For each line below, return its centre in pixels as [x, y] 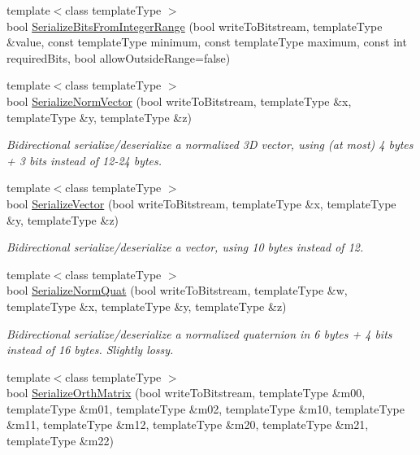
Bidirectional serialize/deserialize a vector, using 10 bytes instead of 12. [185, 247]
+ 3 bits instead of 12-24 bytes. [84, 160]
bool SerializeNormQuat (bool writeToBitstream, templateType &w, [177, 290]
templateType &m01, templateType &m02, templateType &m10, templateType [206, 408]
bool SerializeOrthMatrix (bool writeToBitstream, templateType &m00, [186, 393]
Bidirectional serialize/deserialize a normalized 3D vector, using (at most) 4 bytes [210, 144]
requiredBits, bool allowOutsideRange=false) [119, 57]
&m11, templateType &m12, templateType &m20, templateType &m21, [188, 424]
